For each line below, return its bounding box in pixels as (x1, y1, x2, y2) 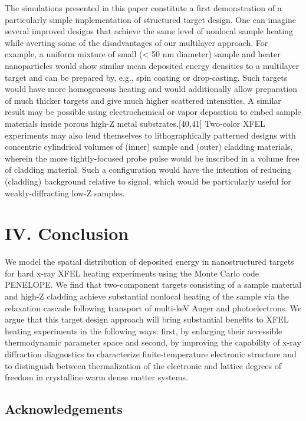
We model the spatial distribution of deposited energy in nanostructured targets (5, 255, 294, 268)
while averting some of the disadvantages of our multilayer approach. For (5, 36, 268, 48)
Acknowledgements (5, 400, 123, 418)
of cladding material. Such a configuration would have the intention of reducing (5, 163, 291, 176)
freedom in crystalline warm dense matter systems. (5, 371, 188, 383)
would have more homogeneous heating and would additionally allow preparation (5, 83, 298, 95)
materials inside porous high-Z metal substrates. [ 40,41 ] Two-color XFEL (5, 117, 265, 129)
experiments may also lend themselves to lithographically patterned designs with (5, 129, 296, 141)
